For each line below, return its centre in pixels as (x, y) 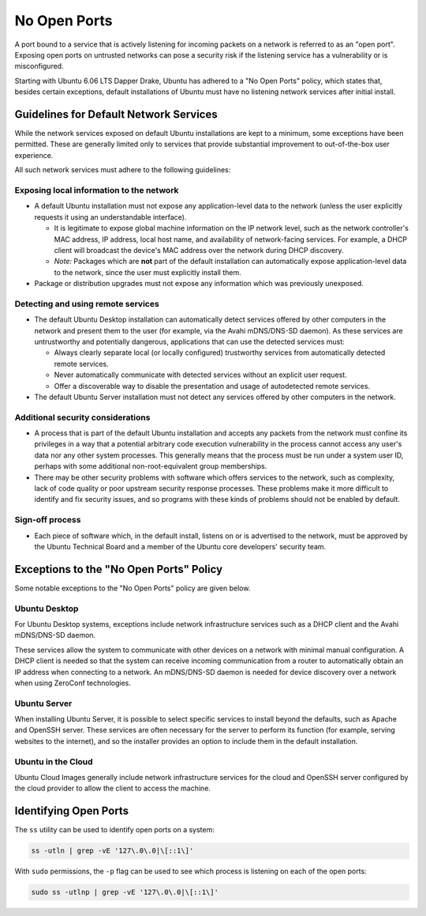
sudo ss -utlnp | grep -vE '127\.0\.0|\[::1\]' (125, 892)
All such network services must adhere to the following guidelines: (123, 170)
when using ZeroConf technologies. (73, 683)
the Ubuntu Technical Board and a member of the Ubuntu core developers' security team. (180, 546)
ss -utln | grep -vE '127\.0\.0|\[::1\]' (112, 851)
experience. (34, 155)
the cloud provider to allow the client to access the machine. (112, 788)
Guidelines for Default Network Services (116, 114)
